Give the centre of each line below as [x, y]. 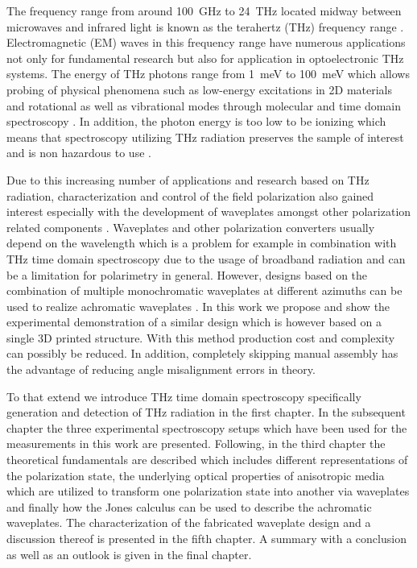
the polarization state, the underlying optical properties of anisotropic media [196, 475]
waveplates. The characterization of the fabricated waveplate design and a [189, 522]
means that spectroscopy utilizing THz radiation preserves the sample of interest [205, 137]
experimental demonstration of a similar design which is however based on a [194, 322]
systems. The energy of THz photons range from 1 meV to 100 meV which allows [208, 74]
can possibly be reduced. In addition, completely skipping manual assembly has [202, 353]
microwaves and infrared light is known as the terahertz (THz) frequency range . [205, 26]
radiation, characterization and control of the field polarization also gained [190, 195]
